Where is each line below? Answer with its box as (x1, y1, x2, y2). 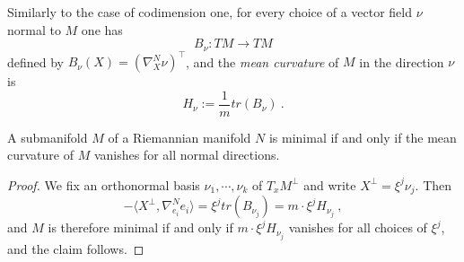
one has (81, 20, 123, 39)
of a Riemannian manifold (108, 127, 251, 146)
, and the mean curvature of (186, 52, 339, 71)
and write (303, 175, 356, 194)
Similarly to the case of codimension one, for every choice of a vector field (7, 3, 412, 21)
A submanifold (7, 127, 88, 146)
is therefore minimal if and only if (48, 218, 233, 237)
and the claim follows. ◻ (7, 239, 144, 258)
